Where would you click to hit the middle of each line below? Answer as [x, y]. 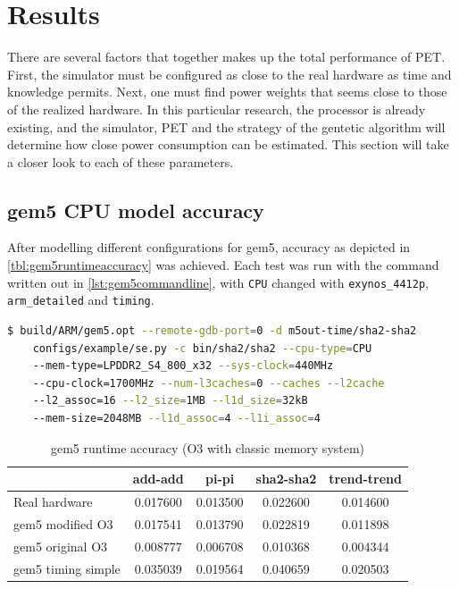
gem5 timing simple [67, 568]
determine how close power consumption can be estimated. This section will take [228, 144]
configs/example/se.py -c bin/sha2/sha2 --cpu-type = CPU [202, 348]
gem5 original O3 [61, 546]
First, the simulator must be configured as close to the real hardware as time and [229, 74]
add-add [158, 479]
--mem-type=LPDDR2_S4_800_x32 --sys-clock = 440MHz [183, 366]
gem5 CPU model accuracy [136, 210]
